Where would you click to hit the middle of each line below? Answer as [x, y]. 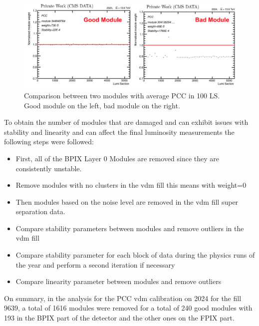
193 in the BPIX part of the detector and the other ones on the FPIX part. [119, 318]
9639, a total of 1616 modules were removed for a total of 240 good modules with [128, 308]
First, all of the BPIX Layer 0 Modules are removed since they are [117, 158]
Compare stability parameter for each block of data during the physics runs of [135, 255]
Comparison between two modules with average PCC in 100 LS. [122, 95]
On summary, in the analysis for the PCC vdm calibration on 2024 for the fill [123, 298]
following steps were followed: [49, 142]
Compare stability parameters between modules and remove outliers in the [130, 228]
